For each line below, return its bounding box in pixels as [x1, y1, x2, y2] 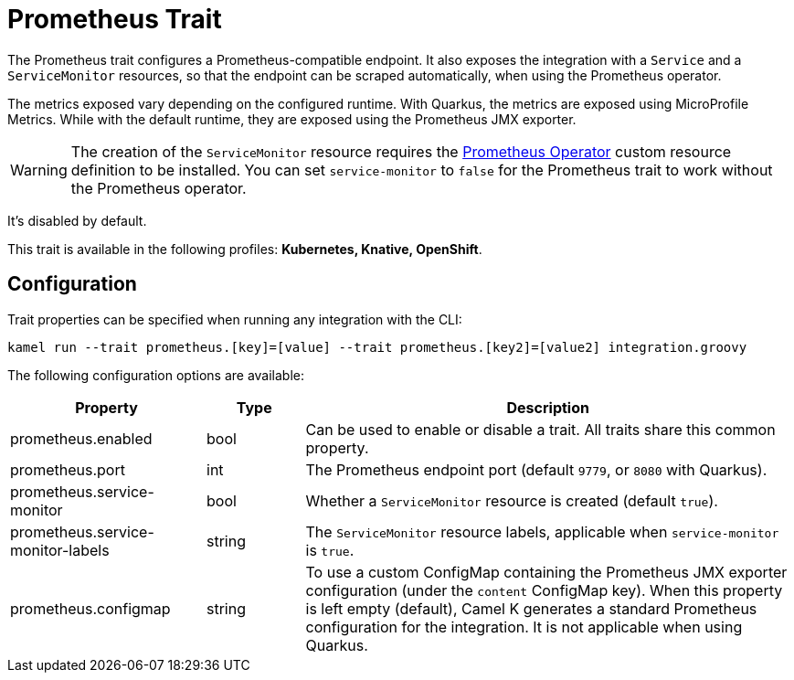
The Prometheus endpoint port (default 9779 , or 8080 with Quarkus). [305, 460, 768, 479]
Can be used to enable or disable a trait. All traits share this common [305, 420, 776, 439]
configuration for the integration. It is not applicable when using [305, 617, 743, 636]
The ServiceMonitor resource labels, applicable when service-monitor [305, 522, 779, 541]
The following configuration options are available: [7, 367, 305, 383]
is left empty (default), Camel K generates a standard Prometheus [305, 599, 757, 618]
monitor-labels [10, 540, 110, 559]
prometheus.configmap [10, 599, 171, 618]
